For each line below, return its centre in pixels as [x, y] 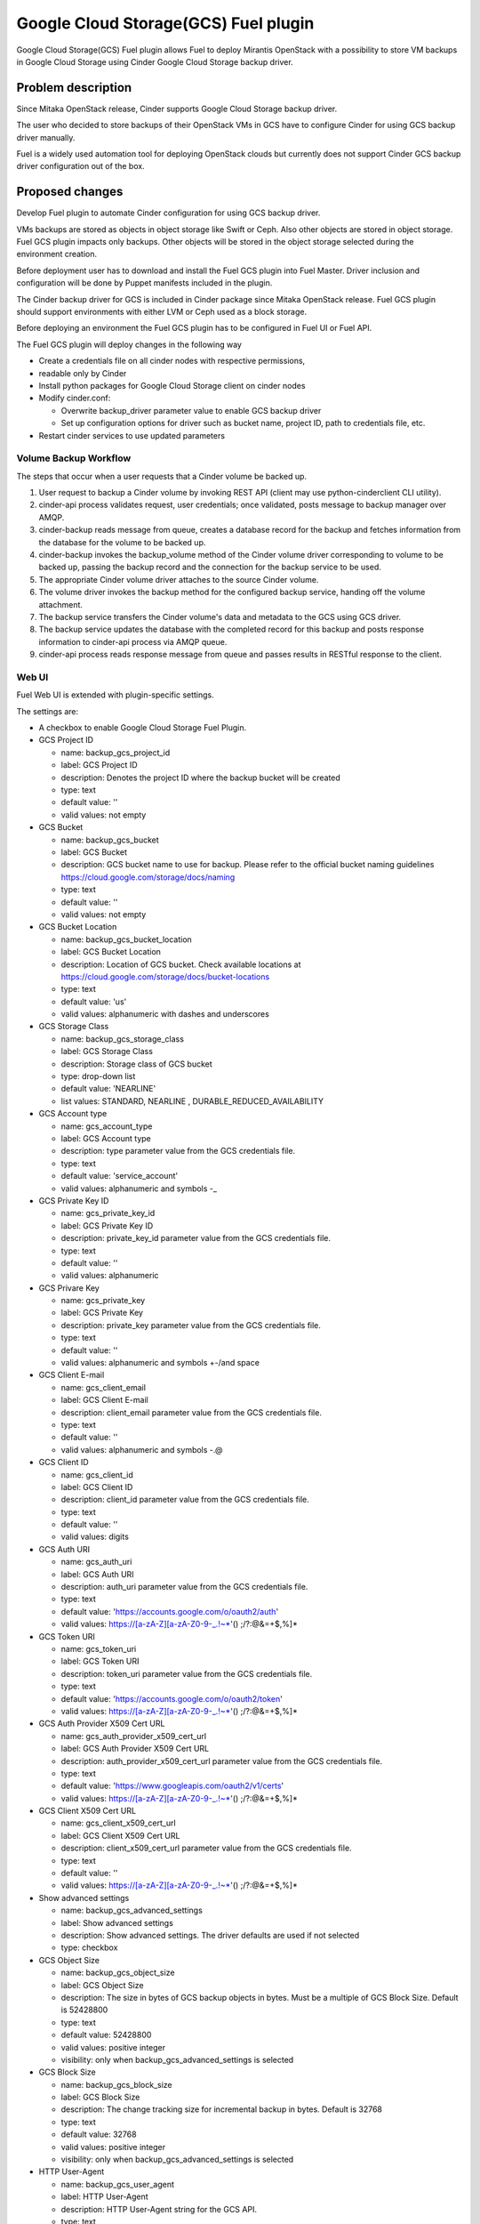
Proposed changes [70, 192]
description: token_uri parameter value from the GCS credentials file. [187, 1673]
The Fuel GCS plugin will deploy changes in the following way [129, 344]
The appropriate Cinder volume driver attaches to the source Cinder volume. [179, 579]
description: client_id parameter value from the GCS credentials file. [185, 1500]
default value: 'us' [94, 1002]
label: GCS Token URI [100, 1661]
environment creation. [57, 254]
